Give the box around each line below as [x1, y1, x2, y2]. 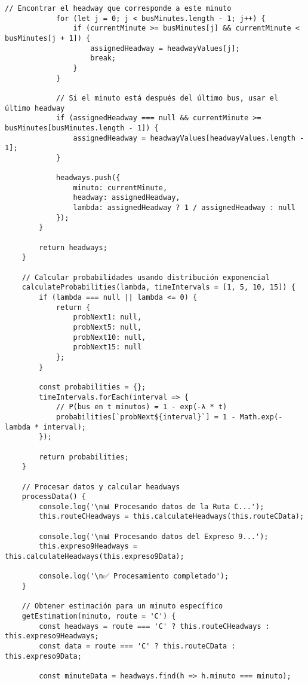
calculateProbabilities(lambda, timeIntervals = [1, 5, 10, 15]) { [21, 283, 295, 292]
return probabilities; [39, 452, 129, 461]
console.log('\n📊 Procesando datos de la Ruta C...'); [39, 502, 264, 511]
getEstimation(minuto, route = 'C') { [21, 612, 176, 621]
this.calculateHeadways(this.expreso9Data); [5, 552, 184, 561]
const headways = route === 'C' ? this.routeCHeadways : [39, 622, 270, 631]
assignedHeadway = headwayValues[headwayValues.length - [73, 133, 304, 142]
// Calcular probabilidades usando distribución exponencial [21, 273, 270, 282]
